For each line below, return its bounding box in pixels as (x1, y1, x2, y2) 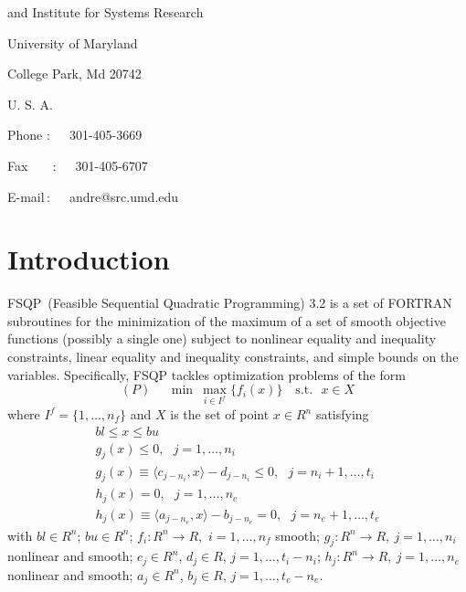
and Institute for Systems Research (7, 3, 204, 21)
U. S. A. (7, 94, 53, 113)
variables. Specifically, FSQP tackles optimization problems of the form (7, 365, 406, 384)
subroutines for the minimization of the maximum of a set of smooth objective (7, 311, 446, 330)
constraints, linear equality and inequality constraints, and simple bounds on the (7, 347, 459, 366)
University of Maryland (7, 33, 138, 52)
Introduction (7, 240, 170, 278)
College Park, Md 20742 (7, 64, 142, 83)
